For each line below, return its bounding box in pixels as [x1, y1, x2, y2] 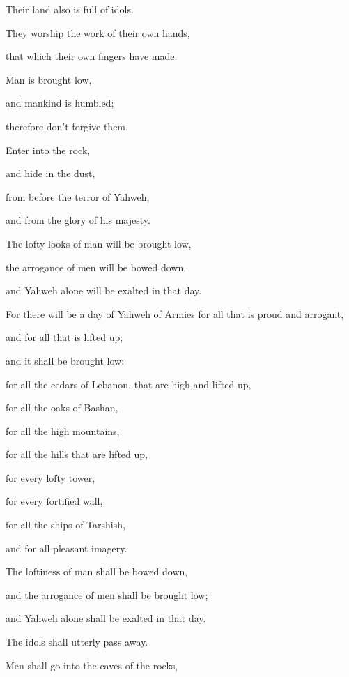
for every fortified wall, [6, 494, 103, 508]
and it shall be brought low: [6, 353, 125, 367]
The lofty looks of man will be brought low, [6, 236, 192, 250]
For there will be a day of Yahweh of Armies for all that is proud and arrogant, [6, 306, 344, 321]
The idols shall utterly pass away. [6, 634, 148, 649]
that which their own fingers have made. [6, 49, 178, 63]
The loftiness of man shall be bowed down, [6, 564, 188, 579]
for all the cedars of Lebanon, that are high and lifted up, [6, 376, 251, 391]
